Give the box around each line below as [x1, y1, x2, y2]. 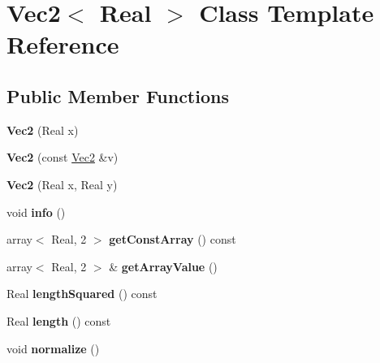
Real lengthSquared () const [6, 285, 158, 302]
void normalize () [6, 339, 100, 357]
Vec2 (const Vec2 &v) [6, 149, 119, 166]
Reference [6, 28, 119, 61]
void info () [6, 203, 66, 220]
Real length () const [6, 312, 111, 329]
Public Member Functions [6, 83, 229, 108]
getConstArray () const [109, 231, 236, 248]
